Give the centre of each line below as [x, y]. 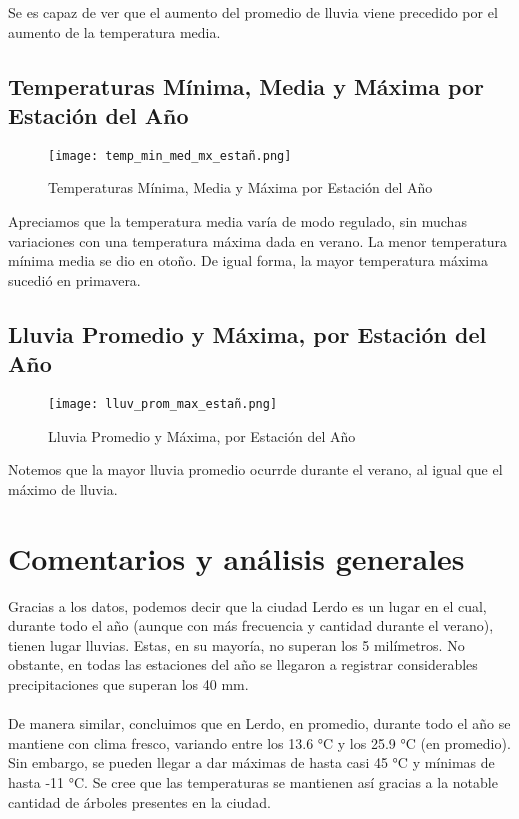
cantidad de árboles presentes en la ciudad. [139, 801]
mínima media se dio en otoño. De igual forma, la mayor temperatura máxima [248, 260]
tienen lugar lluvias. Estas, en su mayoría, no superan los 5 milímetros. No [236, 644]
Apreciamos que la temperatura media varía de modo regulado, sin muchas [237, 221]
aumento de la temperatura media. [114, 31]
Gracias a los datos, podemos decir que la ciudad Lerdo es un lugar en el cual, [247, 605]
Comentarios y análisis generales [236, 557]
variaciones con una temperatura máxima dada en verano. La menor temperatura [258, 240]
